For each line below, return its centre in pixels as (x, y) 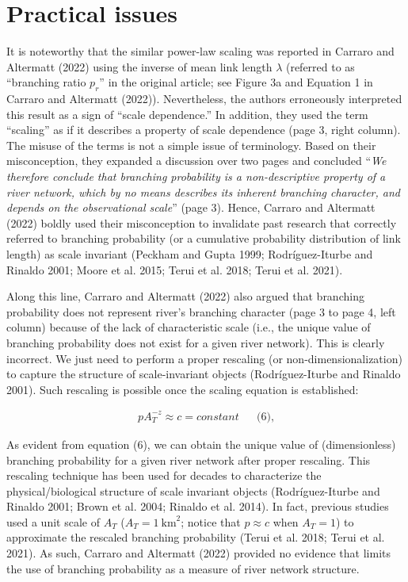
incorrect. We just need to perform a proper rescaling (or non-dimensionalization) (204, 358)
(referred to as (320, 66)
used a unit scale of (53, 521)
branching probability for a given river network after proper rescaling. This (189, 459)
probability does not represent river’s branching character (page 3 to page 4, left (201, 311)
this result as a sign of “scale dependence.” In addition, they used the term (187, 114)
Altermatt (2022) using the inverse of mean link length (139, 66)
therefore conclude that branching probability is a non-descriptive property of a (196, 176)
